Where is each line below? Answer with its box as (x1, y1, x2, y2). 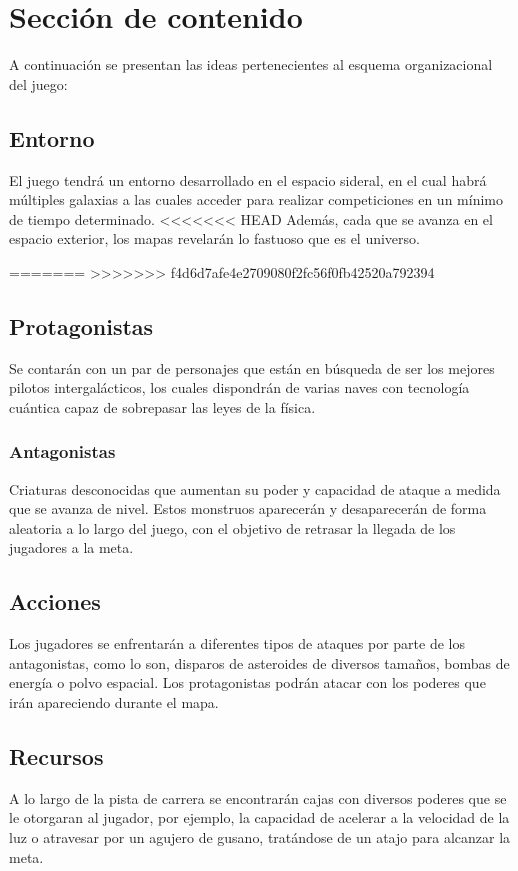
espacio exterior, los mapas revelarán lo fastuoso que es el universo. (9, 228, 420, 249)
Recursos (9, 741, 104, 772)
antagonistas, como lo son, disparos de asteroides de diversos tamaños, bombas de (9, 652, 510, 673)
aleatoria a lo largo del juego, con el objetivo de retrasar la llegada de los (9, 517, 456, 538)
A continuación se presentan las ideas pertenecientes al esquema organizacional (9, 54, 493, 75)
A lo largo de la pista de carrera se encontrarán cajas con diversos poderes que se (9, 787, 507, 808)
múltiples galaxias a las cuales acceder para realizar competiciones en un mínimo (9, 189, 503, 210)
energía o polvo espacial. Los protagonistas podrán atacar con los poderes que (9, 672, 486, 693)
